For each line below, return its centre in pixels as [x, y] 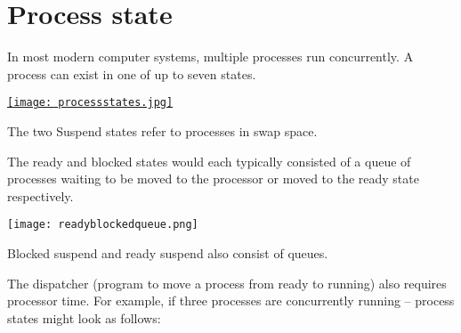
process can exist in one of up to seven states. [132, 73]
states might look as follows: [84, 317]
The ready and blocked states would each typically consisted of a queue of [209, 161]
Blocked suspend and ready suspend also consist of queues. [168, 253]
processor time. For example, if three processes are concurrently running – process [231, 301]
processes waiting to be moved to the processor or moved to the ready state [213, 179]
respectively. [40, 195]
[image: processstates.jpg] [90, 103]
